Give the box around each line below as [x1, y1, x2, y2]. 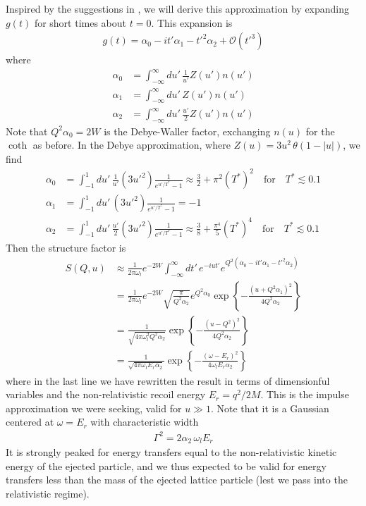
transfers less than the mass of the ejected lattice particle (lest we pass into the [6, 472, 348, 487]
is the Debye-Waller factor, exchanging [104, 123, 271, 138]
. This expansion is [151, 15, 233, 30]
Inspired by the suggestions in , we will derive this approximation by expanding [6, 1, 350, 16]
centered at [6, 414, 54, 429]
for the [305, 123, 335, 138]
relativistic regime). [6, 486, 90, 500]
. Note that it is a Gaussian [210, 400, 329, 415]
